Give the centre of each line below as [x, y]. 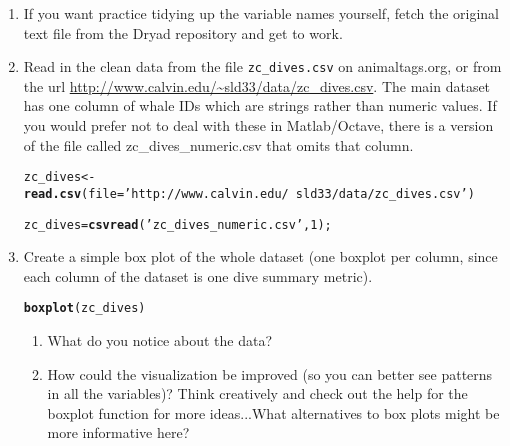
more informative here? [118, 432]
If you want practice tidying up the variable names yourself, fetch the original [261, 13]
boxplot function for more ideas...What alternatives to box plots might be [273, 412]
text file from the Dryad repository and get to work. [183, 32]
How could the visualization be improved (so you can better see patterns [270, 373]
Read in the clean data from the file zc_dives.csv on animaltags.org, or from [262, 66]
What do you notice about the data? [159, 340]
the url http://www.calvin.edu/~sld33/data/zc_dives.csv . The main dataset [257, 85]
